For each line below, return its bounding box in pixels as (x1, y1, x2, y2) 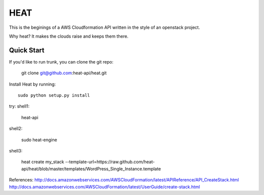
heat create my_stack (21, 159, 65, 165)
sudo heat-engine (21, 137, 57, 143)
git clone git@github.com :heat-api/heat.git (21, 70, 107, 76)
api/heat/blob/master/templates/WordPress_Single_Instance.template (21, 166, 161, 172)
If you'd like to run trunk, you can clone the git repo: (9, 59, 113, 65)
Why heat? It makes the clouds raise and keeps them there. (9, 33, 129, 39)
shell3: (9, 148, 23, 153)
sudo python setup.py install (18, 93, 90, 98)
